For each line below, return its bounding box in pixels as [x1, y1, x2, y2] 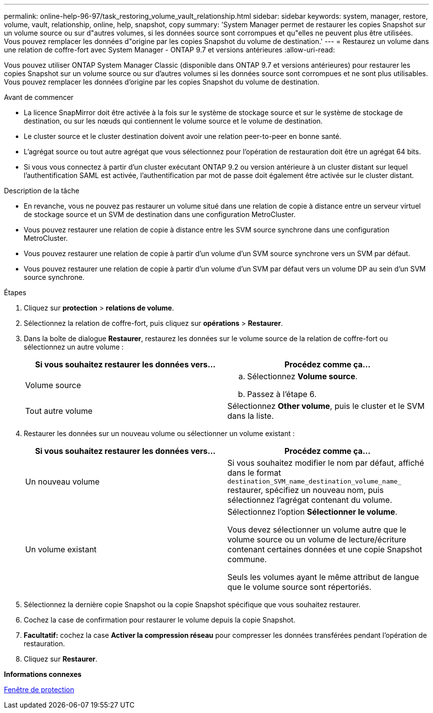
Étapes [4, 288, 27, 297]
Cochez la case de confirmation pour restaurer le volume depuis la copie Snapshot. [24, 616, 296, 624]
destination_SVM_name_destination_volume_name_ [227, 478, 402, 485]
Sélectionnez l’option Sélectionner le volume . [227, 507, 397, 517]
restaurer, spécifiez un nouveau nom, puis [227, 485, 384, 495]
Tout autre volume [25, 406, 93, 416]
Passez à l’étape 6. [247, 389, 317, 399]
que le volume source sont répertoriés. [227, 582, 372, 592]
